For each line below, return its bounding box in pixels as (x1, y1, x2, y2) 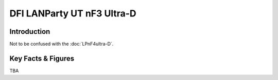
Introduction (9, 27, 50, 36)
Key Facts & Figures (9, 54, 75, 63)
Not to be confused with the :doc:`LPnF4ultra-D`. (9, 41, 114, 47)
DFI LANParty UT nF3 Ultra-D (9, 8, 136, 19)
